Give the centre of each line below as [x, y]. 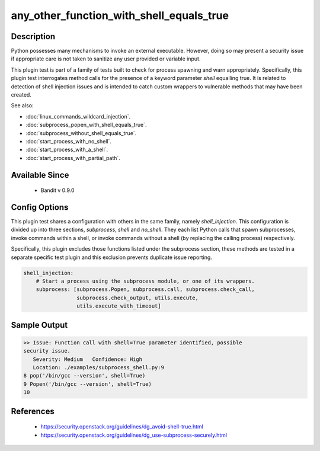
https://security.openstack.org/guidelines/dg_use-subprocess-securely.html [134, 435]
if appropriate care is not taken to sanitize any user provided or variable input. [106, 59]
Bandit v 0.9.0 [57, 190]
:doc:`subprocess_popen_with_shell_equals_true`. [86, 125]
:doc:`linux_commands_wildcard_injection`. [78, 116]
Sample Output [39, 325]
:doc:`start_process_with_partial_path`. [73, 158]
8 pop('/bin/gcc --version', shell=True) [84, 376]
